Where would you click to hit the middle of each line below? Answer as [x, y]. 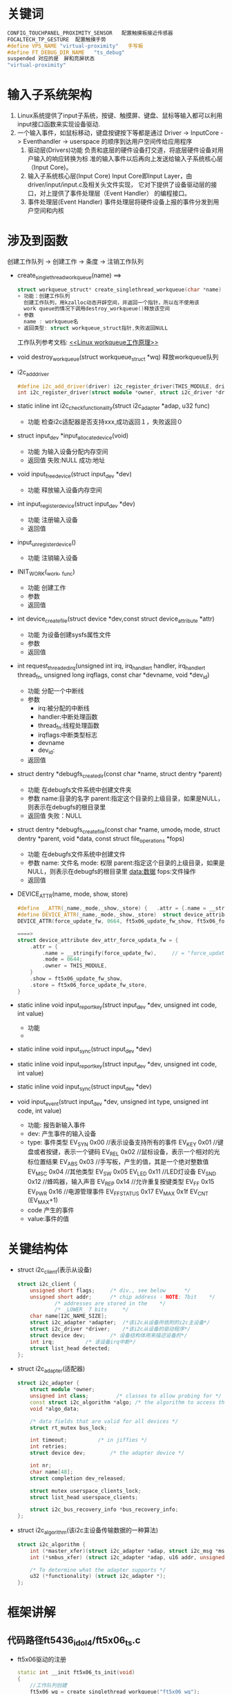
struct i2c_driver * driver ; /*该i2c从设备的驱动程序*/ [110, 1329]
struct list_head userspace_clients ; [84, 1497]
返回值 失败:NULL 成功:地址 [66, 460]
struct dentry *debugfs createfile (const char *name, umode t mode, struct [119, 830]
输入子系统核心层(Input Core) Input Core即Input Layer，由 [110, 176]
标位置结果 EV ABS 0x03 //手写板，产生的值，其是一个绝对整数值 [118, 1163]
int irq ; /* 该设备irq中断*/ [83, 1342]
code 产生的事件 [51, 1210]
